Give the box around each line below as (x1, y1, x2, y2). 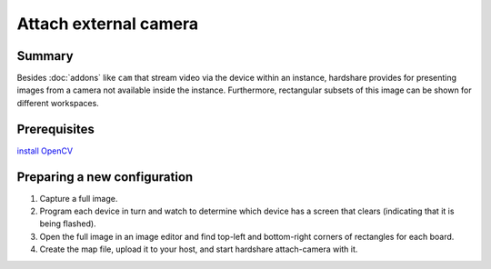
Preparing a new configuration (16, 169, 194, 184)
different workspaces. (16, 97, 99, 108)
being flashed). (39, 218, 96, 229)
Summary (16, 48, 74, 64)
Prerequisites (16, 121, 95, 136)
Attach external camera (16, 14, 199, 34)
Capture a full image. (39, 193, 118, 204)
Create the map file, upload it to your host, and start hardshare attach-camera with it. (39, 244, 358, 254)
